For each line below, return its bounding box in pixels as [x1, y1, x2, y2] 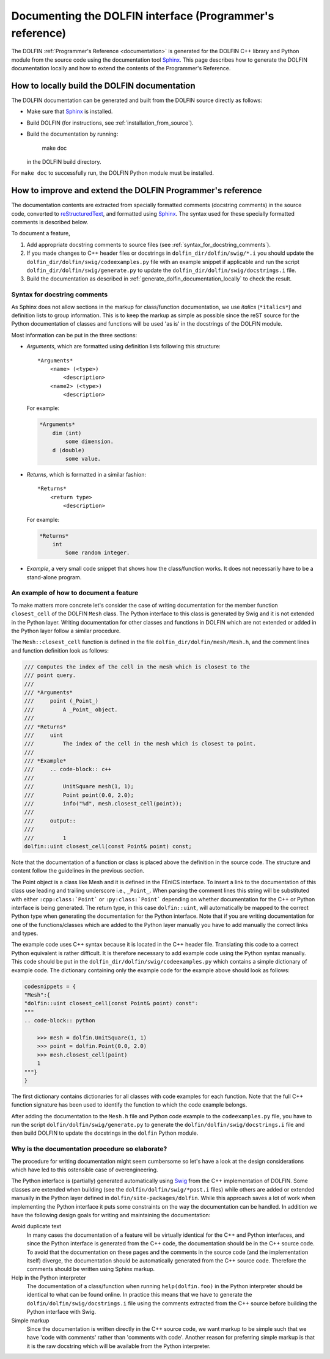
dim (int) [52, 430, 82, 436]
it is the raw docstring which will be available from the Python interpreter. [26, 1342, 211, 1350]
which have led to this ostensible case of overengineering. [11, 1166, 158, 1173]
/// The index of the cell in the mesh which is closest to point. [24, 740, 257, 747]
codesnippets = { [24, 983, 76, 990]
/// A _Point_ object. [24, 706, 119, 713]
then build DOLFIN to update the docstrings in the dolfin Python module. [11, 1129, 199, 1137]
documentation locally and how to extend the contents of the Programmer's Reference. [11, 65, 231, 72]
